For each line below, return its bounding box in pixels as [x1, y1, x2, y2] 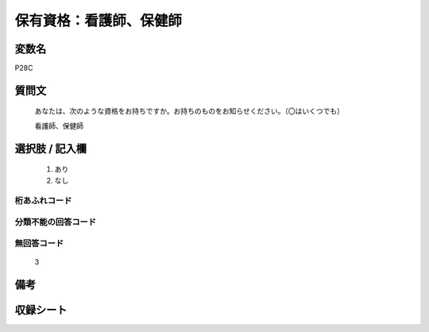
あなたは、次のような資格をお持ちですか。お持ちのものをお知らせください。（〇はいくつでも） [34, 106, 345, 116]
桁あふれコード [14, 195, 72, 207]
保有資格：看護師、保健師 [14, 12, 183, 29]
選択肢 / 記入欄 [14, 141, 87, 155]
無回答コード [14, 237, 64, 249]
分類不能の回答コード [14, 216, 97, 227]
